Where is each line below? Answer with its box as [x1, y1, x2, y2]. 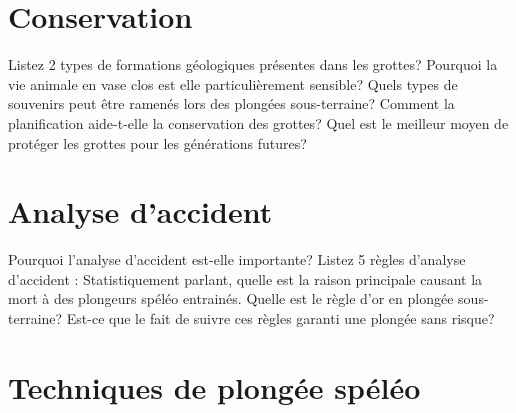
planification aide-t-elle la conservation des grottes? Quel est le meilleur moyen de [8, 112, 509, 133]
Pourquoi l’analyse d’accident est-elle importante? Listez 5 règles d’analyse [8, 249, 466, 270]
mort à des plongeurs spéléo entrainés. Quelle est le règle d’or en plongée [8, 288, 454, 309]
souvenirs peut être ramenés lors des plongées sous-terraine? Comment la [8, 93, 455, 114]
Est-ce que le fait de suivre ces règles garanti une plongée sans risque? [66, 308, 495, 328]
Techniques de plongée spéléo [8, 366, 421, 407]
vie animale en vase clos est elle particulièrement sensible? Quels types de [8, 73, 458, 94]
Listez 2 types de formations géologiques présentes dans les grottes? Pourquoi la [8, 54, 498, 75]
